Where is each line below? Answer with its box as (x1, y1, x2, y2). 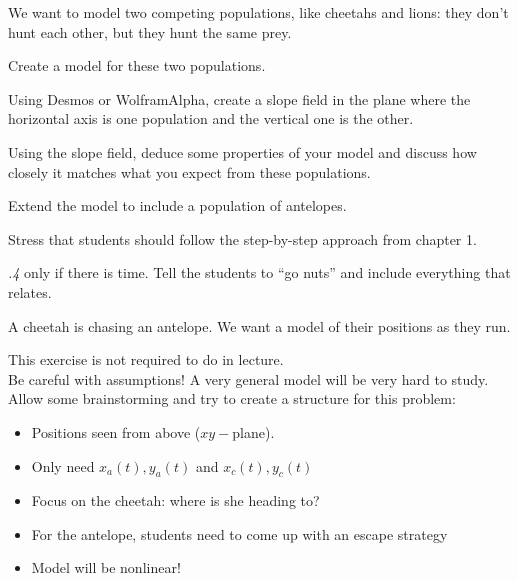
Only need (31, 455, 95, 476)
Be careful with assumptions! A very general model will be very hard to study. (8, 368, 489, 389)
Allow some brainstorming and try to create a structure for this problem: (8, 388, 456, 409)
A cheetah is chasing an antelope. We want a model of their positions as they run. (8, 315, 511, 336)
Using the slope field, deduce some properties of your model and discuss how (8, 141, 477, 162)
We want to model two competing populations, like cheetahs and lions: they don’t (8, 2, 509, 22)
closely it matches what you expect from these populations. (8, 161, 371, 182)
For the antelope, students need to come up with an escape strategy (31, 523, 448, 544)
